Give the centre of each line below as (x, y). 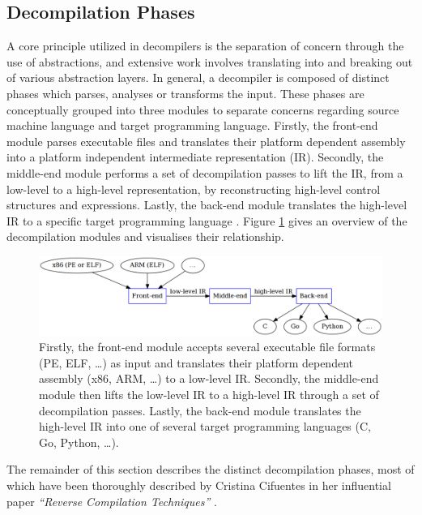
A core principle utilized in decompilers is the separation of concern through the (205, 46)
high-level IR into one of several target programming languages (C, (205, 426)
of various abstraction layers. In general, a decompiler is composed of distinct (198, 77)
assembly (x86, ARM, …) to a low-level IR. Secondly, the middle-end (209, 378)
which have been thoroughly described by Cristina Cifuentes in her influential (199, 485)
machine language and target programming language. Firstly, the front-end (192, 125)
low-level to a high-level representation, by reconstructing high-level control (194, 189)
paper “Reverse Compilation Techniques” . (112, 501)
